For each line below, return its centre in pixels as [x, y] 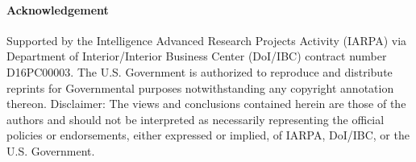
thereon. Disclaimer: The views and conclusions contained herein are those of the [206, 104]
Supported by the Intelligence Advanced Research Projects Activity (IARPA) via [207, 40]
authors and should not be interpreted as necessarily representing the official [196, 119]
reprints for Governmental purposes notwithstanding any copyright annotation [200, 87]
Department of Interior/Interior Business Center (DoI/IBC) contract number [197, 56]
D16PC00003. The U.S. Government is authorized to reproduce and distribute [200, 71]
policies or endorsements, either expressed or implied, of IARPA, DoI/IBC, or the [208, 135]
